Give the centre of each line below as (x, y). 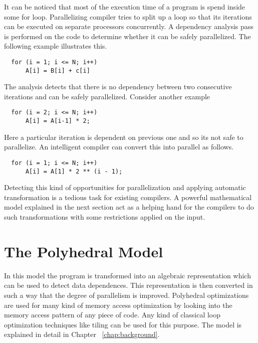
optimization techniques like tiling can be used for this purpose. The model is (123, 324)
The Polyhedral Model (84, 251)
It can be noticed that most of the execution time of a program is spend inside (125, 7)
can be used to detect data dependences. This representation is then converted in (128, 285)
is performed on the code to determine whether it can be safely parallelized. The (127, 36)
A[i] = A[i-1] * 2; (58, 121)
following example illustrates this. (56, 46)
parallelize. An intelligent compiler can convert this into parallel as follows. (119, 147)
